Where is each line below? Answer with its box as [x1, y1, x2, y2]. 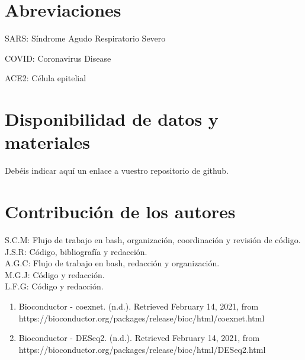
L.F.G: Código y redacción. [5, 280, 104, 292]
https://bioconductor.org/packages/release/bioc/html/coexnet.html [18, 311, 265, 324]
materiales [5, 130, 91, 154]
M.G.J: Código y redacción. [5, 268, 105, 281]
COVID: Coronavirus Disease [5, 52, 111, 64]
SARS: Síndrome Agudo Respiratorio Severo [5, 32, 166, 44]
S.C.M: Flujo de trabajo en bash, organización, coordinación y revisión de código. [5, 233, 301, 246]
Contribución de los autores [5, 199, 236, 223]
